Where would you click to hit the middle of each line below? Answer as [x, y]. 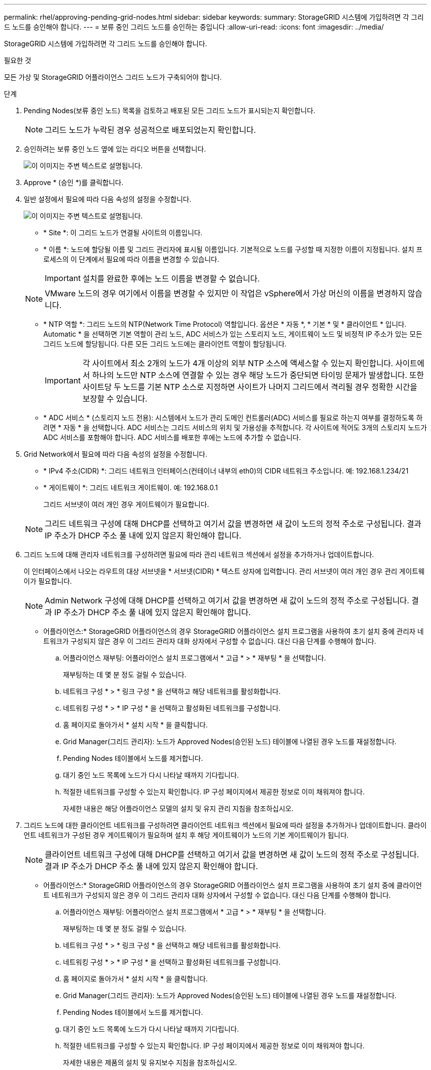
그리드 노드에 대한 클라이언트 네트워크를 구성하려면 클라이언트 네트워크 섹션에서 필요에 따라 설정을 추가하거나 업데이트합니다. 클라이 [225, 825]
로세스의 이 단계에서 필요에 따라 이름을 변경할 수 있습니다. [131, 259]
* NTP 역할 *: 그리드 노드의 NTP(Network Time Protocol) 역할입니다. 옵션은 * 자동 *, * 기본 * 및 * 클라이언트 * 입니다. [225, 324]
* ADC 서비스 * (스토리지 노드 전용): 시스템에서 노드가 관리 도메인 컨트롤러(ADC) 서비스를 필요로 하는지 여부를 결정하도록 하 [233, 418]
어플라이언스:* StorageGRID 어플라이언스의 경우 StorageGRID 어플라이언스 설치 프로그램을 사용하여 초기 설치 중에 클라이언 [233, 885]
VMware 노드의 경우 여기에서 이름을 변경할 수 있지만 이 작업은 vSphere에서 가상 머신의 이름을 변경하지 [225, 293]
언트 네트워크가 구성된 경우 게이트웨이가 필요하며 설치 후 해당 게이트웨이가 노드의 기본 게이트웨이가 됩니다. [186, 835]
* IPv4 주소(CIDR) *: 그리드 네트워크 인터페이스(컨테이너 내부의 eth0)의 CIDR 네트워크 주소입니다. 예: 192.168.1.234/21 [226, 471]
